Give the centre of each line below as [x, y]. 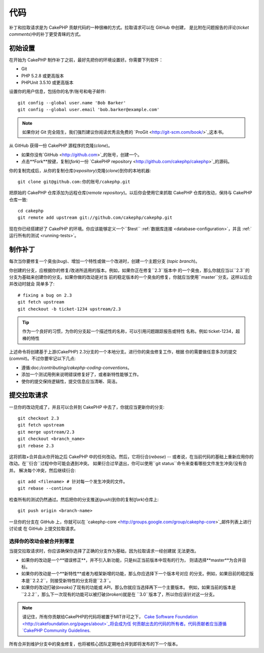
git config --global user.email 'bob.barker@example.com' [89, 110]
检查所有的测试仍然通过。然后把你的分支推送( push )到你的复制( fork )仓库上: [84, 499]
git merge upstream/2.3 [46, 432]
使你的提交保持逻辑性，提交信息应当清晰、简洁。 [70, 381]
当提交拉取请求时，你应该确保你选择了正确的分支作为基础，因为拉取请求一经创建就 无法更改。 [104, 551]
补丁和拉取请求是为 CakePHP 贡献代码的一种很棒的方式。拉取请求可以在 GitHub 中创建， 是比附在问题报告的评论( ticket [129, 27]
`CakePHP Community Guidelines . [56, 630]
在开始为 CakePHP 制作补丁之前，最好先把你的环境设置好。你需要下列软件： [86, 60]
